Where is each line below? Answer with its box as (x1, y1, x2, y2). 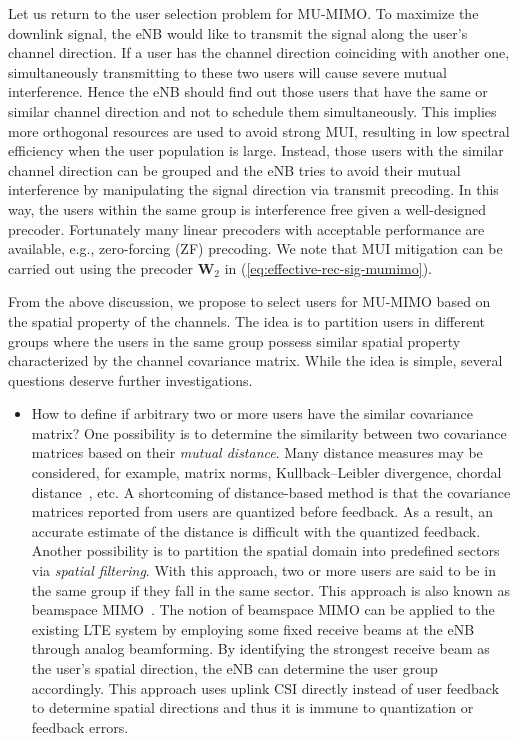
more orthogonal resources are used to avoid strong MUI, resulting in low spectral (8, 120, 510, 141)
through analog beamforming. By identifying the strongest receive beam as (31, 638, 490, 659)
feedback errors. (31, 716, 129, 737)
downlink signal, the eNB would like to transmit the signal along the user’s (8, 22, 468, 43)
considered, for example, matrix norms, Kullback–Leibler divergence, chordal (31, 462, 502, 483)
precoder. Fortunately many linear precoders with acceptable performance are (8, 218, 485, 239)
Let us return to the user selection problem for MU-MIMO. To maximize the (8, 3, 479, 23)
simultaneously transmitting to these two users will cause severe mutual (8, 61, 447, 82)
